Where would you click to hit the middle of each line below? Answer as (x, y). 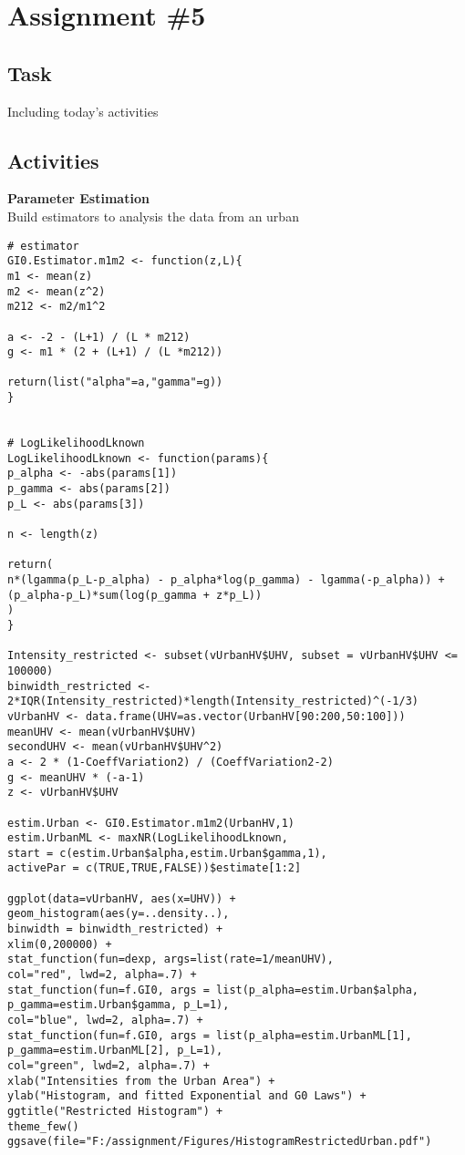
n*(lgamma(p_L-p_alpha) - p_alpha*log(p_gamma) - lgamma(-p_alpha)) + (226, 580)
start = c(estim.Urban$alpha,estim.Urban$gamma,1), (167, 853)
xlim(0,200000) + (60, 944)
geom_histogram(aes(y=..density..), (119, 914)
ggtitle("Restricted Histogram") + (115, 1111)
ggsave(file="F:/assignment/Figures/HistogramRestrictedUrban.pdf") (220, 1142)
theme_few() (43, 1126)
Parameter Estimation (78, 198)
